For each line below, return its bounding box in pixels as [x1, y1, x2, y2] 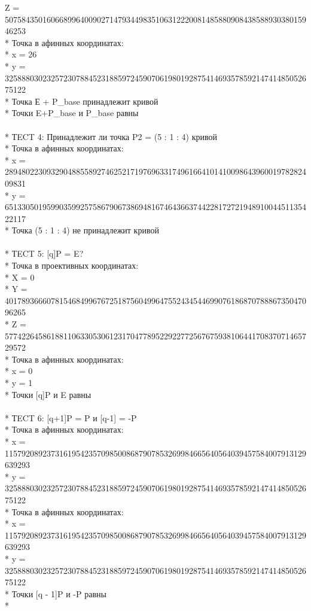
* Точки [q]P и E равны [5, 388, 92, 400]
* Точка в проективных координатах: [5, 259, 139, 272]
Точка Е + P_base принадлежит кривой [11, 95, 158, 107]
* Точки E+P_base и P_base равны [5, 107, 139, 119]
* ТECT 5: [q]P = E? [5, 247, 84, 260]
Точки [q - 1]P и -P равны [11, 587, 106, 600]
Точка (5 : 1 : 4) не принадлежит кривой [11, 224, 159, 236]
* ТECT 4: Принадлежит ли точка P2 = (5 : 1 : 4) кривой [5, 130, 218, 142]
